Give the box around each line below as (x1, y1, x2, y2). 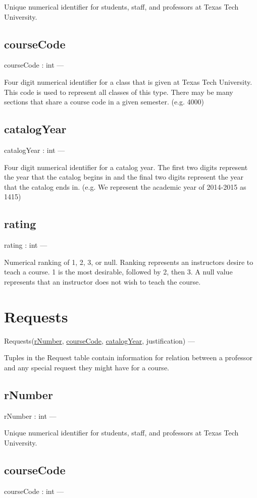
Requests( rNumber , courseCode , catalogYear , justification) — (4, 335, 195, 346)
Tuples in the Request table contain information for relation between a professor (4, 352, 252, 363)
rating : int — (4, 240, 47, 250)
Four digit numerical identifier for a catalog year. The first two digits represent (4, 161, 248, 172)
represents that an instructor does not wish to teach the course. (4, 276, 201, 287)
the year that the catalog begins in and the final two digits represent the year (4, 172, 244, 182)
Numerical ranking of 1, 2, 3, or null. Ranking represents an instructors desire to (4, 256, 253, 267)
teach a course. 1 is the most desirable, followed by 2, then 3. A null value (4, 266, 233, 277)
